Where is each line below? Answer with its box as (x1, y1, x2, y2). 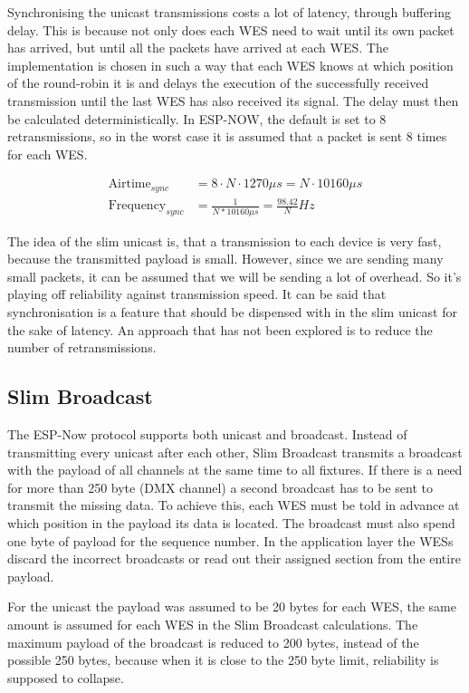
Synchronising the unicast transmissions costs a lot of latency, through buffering (7, 3, 452, 21)
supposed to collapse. (7, 668, 124, 687)
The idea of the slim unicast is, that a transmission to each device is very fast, (7, 231, 442, 250)
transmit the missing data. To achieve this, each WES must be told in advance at (7, 496, 460, 515)
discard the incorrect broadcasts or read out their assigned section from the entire (7, 549, 461, 568)
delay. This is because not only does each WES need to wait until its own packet (7, 20, 455, 39)
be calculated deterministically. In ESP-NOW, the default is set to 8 (7, 109, 387, 128)
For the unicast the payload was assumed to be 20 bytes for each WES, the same (7, 597, 456, 616)
